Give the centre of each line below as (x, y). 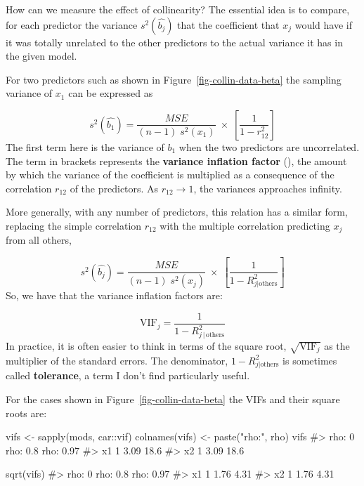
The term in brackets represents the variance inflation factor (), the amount (176, 160)
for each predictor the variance (72, 24)
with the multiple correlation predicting (245, 225)
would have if (324, 24)
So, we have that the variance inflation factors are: (114, 295)
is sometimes (310, 360)
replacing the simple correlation (74, 225)
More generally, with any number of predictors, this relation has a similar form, (177, 212)
